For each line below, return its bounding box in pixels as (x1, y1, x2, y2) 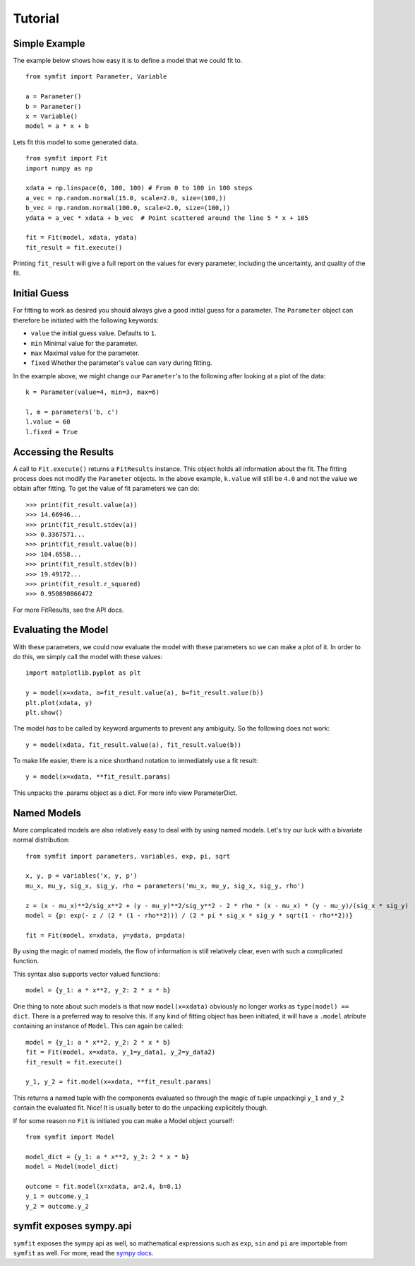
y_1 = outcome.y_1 (25, 1192, 90, 1200)
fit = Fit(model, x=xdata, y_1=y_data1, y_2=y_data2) (25, 1048, 215, 1057)
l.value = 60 (25, 418, 71, 426)
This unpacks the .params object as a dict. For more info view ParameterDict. (13, 789, 238, 797)
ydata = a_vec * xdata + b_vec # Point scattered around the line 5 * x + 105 (25, 214, 308, 222)
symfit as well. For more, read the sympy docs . (13, 1248, 154, 1257)
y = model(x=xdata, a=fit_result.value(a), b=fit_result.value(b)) (25, 689, 264, 697)
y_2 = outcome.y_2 (25, 1202, 90, 1210)
